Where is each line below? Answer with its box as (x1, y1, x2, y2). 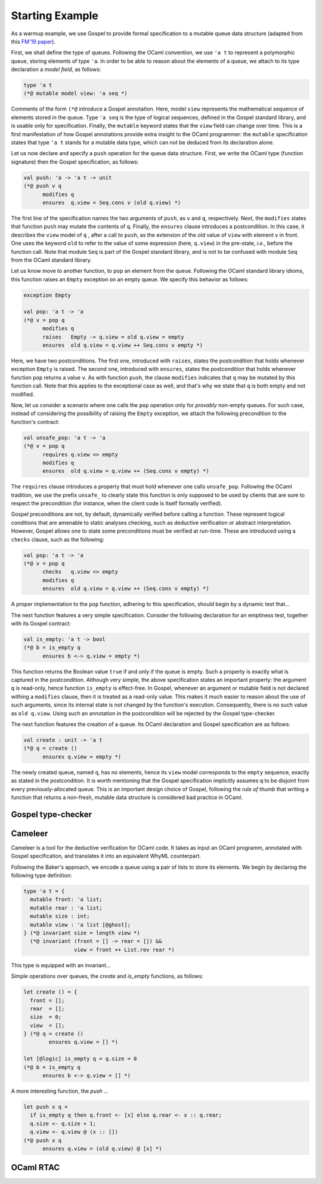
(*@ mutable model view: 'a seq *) (23, 90, 128, 97)
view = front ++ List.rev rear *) (73, 946, 175, 953)
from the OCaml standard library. (11, 256, 92, 263)
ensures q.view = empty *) (42, 753, 122, 760)
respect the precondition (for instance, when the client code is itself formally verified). (11, 500, 223, 507)
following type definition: (11, 872, 72, 879)
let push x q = (23, 1103, 68, 1110)
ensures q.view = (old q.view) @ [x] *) (42, 1145, 162, 1152)
